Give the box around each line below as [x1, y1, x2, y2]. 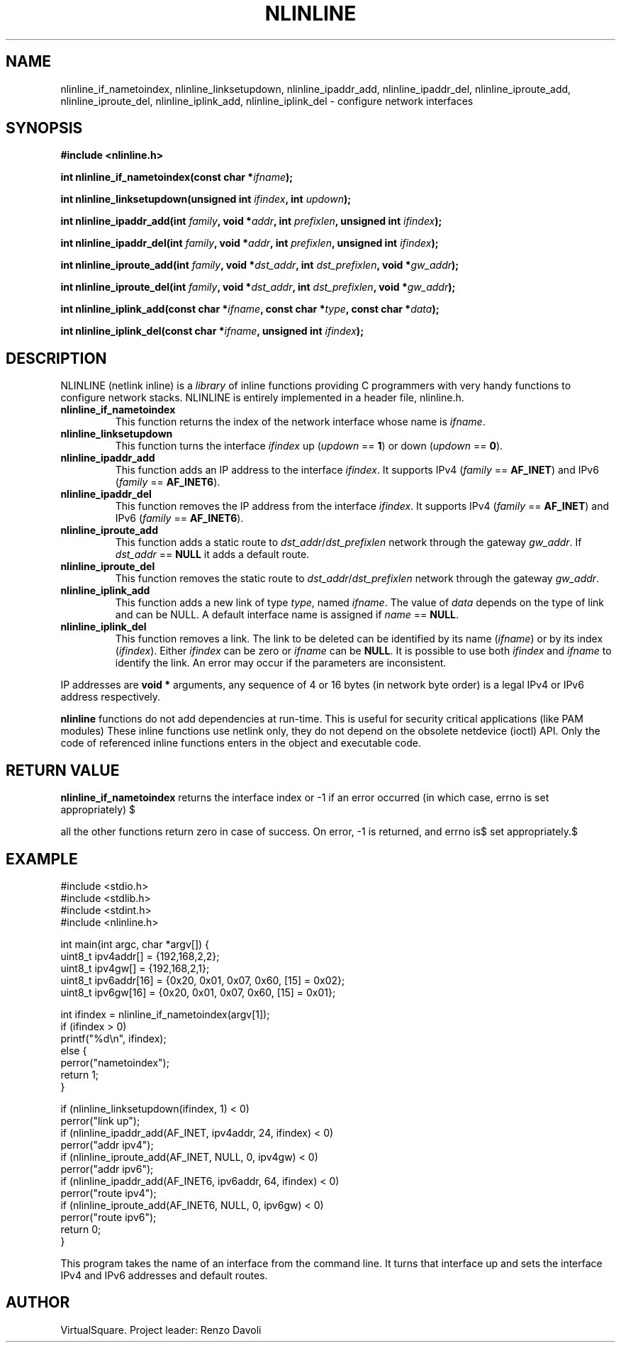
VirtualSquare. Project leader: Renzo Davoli [60, 1323, 262, 1336]
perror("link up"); [60, 1114, 140, 1127]
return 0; [60, 1222, 101, 1235]
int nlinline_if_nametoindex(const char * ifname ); [60, 171, 293, 184]
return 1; [60, 1068, 99, 1081]
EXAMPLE [6, 850, 78, 868]
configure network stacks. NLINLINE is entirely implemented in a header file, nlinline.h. [60, 391, 464, 404]
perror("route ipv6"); [60, 1210, 157, 1223]
